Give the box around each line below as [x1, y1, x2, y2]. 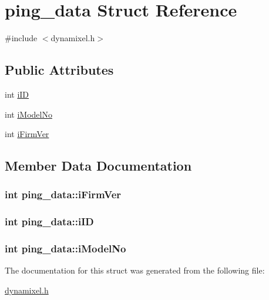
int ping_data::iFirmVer [5, 187, 122, 202]
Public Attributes [5, 61, 114, 79]
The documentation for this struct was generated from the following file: [5, 264, 265, 276]
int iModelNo [5, 108, 52, 120]
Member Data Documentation [5, 156, 192, 175]
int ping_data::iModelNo [5, 241, 126, 256]
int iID [5, 88, 29, 100]
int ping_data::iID [5, 214, 94, 229]
